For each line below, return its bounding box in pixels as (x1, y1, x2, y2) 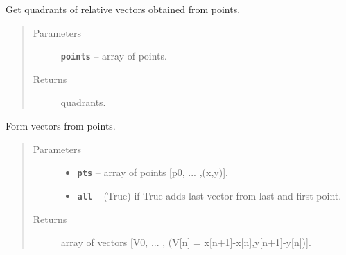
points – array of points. (60, 49, 167, 63)
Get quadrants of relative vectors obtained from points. (6, 2, 241, 16)
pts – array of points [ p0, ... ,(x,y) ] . (77, 165, 228, 179)
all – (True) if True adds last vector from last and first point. (77, 188, 342, 202)
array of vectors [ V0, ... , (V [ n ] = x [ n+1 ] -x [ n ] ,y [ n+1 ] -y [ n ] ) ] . (60, 235, 311, 249)
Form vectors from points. (6, 118, 116, 133)
